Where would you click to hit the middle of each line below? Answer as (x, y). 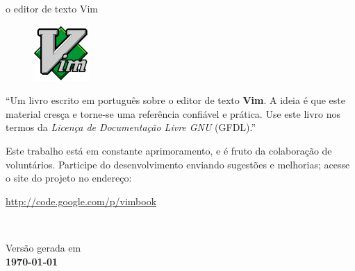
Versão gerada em (43, 247)
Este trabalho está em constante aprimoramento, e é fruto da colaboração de (169, 150)
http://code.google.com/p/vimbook (81, 201)
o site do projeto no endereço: (69, 178)
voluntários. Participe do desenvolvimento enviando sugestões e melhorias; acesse (178, 164)
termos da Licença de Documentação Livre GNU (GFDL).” (131, 127)
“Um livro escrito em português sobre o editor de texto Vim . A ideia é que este (175, 100)
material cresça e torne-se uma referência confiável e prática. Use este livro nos (173, 113)
